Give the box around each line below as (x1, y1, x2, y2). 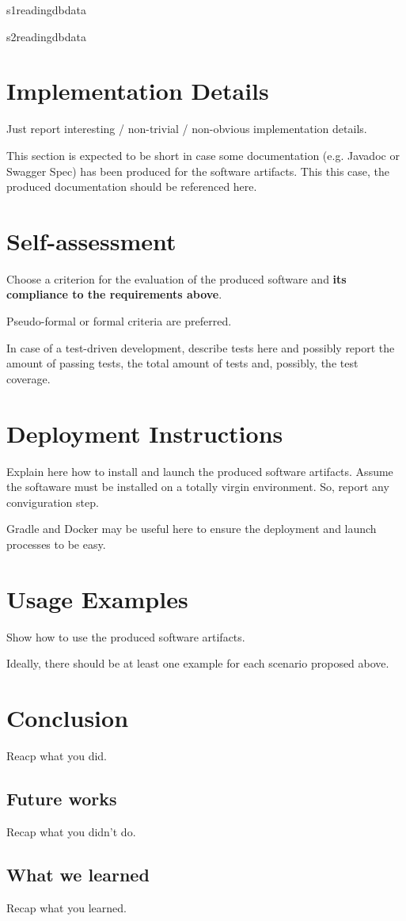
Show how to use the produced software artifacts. (6, 628, 245, 645)
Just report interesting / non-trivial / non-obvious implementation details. (6, 120, 367, 137)
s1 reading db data (6, 2, 86, 17)
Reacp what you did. (6, 747, 107, 763)
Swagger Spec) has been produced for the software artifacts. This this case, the (6, 162, 390, 179)
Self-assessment (6, 224, 176, 257)
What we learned (6, 862, 150, 886)
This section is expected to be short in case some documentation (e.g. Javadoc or (6, 147, 400, 163)
